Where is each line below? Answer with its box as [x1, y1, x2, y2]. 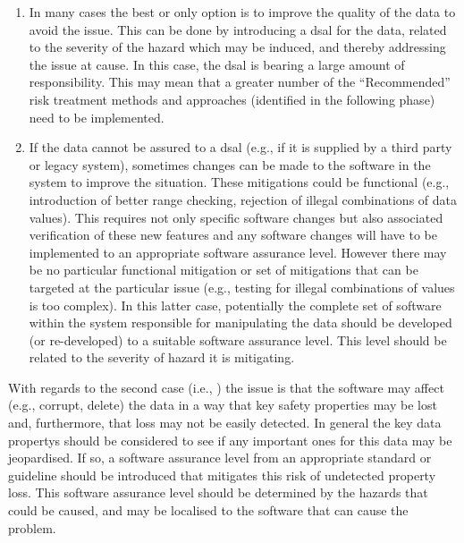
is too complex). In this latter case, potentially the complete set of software [29, 295, 442, 314]
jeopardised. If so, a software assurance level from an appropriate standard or [8, 448, 432, 467]
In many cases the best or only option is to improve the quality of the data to [29, 3, 456, 21]
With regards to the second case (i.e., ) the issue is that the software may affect [8, 378, 444, 396]
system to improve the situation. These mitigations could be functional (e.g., [29, 173, 450, 191]
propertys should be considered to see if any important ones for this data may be [8, 430, 452, 449]
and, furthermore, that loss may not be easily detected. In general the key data [8, 413, 442, 432]
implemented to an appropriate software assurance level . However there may [29, 242, 447, 261]
